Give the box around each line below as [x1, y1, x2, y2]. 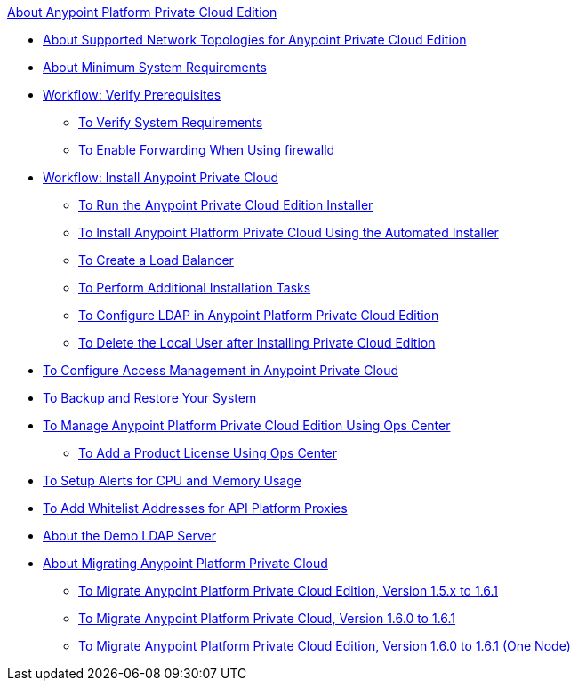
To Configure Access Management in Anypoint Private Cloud [43, 363, 399, 378]
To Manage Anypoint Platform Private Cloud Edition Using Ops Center [43, 418, 451, 433]
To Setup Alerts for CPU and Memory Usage [43, 473, 301, 488]
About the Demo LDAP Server [43, 528, 216, 543]
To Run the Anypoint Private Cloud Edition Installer [78, 197, 373, 212]
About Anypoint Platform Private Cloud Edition [7, 4, 277, 20]
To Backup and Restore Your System [43, 390, 257, 405]
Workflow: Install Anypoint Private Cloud [43, 170, 278, 185]
